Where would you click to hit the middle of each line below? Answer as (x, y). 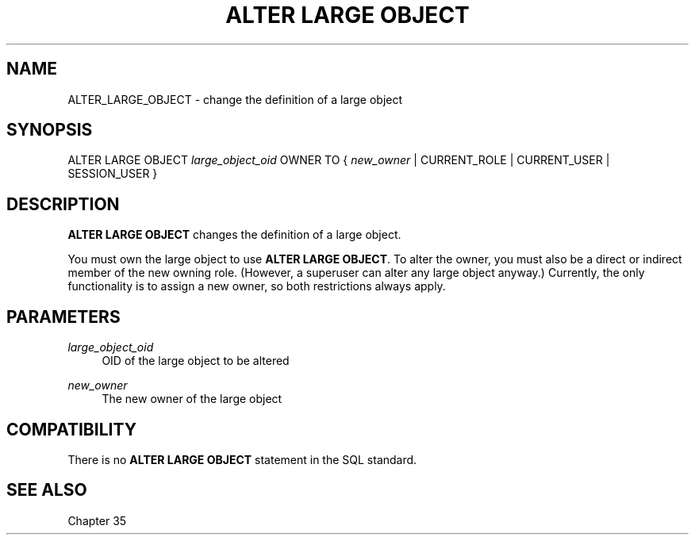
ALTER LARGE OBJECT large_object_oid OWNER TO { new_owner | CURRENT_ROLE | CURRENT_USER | (339, 160)
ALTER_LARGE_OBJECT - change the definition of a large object (235, 99)
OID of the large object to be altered (196, 361)
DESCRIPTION (63, 204)
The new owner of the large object (192, 399)
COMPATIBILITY (71, 429)
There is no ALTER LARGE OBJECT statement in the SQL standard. (242, 459)
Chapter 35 (97, 520)
